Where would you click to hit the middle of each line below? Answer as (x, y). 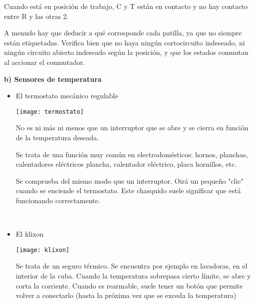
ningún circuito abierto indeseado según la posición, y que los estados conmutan (126, 52)
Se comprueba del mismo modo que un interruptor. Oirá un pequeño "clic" (129, 180)
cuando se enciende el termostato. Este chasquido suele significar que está (128, 190)
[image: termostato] (50, 112)
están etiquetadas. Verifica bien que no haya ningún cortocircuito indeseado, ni (125, 42)
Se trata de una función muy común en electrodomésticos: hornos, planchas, (132, 154)
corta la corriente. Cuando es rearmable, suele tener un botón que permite (129, 285)
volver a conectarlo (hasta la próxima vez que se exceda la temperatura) (126, 295)
